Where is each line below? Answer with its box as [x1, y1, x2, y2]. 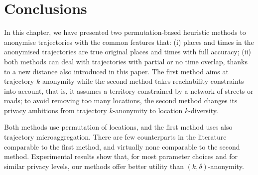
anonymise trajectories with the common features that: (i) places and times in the [4, 36, 254, 47]
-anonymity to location [113, 105, 183, 115]
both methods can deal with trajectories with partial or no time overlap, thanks [4, 56, 248, 66]
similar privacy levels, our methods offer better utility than [4, 161, 184, 171]
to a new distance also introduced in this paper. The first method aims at [4, 66, 229, 76]
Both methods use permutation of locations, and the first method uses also [4, 122, 233, 132]
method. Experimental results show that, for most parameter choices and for [4, 151, 238, 162]
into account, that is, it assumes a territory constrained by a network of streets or [4, 85, 254, 96]
